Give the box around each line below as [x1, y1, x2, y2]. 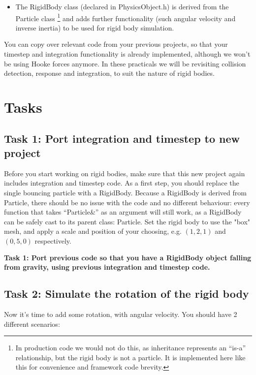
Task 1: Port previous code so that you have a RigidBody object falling [4, 252, 252, 262]
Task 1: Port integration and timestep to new [4, 130, 240, 146]
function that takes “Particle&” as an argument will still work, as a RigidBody [4, 207, 242, 217]
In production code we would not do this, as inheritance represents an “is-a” [15, 343, 246, 353]
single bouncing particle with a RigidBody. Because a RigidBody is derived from [4, 187, 247, 197]
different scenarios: [4, 318, 60, 329]
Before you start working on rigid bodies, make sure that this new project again [4, 168, 245, 178]
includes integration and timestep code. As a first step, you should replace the [4, 178, 239, 188]
